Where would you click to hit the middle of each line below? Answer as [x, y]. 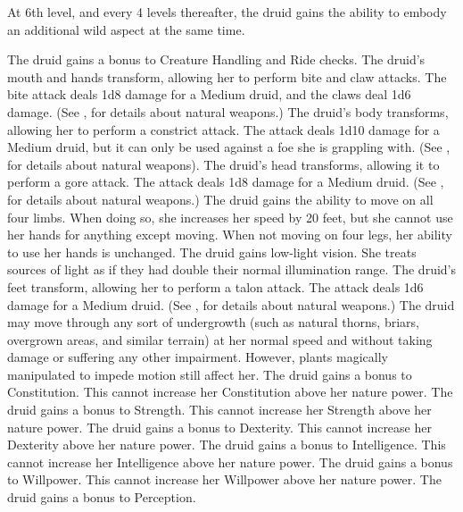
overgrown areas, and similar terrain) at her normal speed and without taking [220, 339]
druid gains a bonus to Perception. [102, 497]
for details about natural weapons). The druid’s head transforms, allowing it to [223, 164]
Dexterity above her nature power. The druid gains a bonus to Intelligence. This [227, 445]
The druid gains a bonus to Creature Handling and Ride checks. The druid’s [216, 59]
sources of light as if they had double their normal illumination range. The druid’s [232, 269]
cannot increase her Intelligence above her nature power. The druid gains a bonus [230, 462]
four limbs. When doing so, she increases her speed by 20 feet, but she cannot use [230, 217]
